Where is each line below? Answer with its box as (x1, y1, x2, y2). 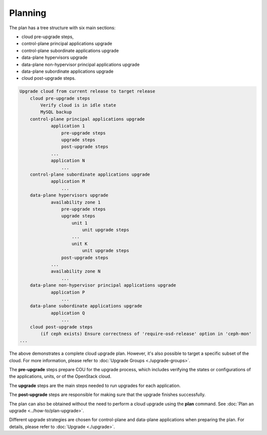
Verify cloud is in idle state (40, 102, 116, 108)
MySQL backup (40, 109, 72, 115)
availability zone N (50, 269, 101, 274)
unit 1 (72, 220, 88, 226)
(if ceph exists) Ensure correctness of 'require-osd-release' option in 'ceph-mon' (40, 331, 252, 337)
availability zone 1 (50, 199, 101, 205)
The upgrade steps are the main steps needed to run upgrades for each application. (9, 383, 181, 388)
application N (50, 158, 85, 163)
